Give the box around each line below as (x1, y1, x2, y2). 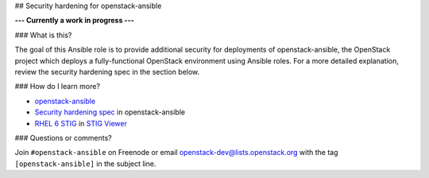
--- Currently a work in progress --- (14, 16, 134, 25)
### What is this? (14, 30, 72, 40)
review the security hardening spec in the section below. (14, 67, 200, 76)
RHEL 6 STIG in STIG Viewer (34, 118, 127, 128)
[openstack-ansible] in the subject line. (14, 159, 157, 168)
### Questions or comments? (14, 133, 112, 142)
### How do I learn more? (14, 82, 101, 91)
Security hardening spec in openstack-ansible (34, 107, 186, 117)
